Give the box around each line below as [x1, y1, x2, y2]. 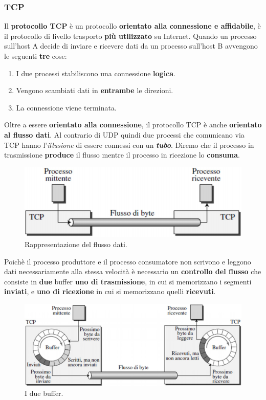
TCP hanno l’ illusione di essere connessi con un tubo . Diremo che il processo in [4, 139, 254, 150]
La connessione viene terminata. [16, 102, 117, 113]
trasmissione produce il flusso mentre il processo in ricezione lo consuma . [4, 149, 240, 160]
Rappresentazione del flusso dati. [25, 239, 127, 250]
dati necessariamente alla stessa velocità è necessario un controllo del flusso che [4, 266, 261, 277]
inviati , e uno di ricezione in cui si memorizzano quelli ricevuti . [4, 286, 216, 297]
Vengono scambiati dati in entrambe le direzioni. [16, 85, 173, 96]
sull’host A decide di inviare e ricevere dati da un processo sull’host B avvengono [4, 40, 258, 51]
